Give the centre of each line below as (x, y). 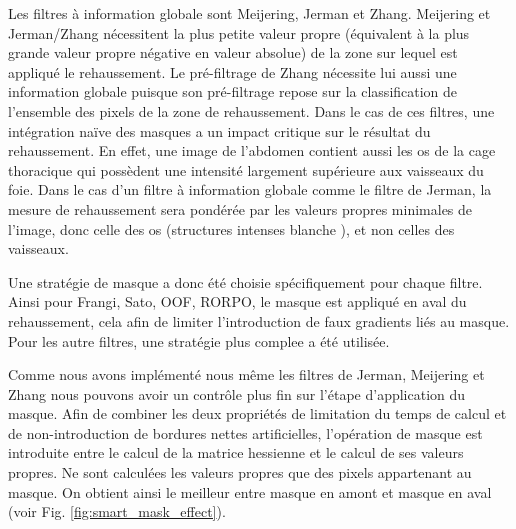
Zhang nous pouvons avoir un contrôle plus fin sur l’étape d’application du (237, 393)
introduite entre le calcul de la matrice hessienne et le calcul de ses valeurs (236, 452)
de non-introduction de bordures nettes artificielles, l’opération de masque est (245, 432)
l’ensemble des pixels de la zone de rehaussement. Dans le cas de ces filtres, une (251, 110)
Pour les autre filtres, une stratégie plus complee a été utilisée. (199, 340)
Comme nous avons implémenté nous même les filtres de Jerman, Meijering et (246, 374)
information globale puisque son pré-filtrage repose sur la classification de (233, 91)
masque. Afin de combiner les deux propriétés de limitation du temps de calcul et (257, 413)
